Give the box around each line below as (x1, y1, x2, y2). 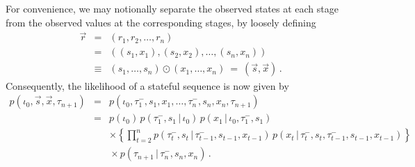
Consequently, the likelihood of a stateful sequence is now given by (6, 78, 289, 93)
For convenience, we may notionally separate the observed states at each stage (6, 1, 339, 15)
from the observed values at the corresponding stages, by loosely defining (6, 15, 316, 29)
